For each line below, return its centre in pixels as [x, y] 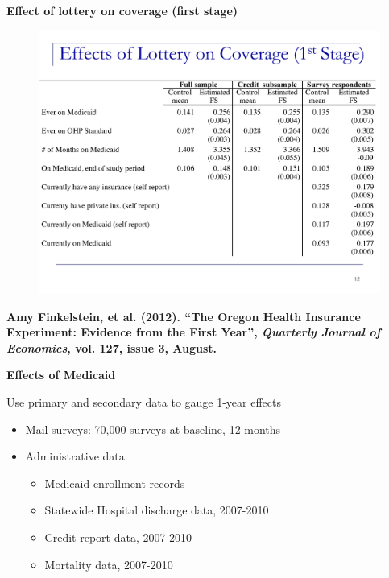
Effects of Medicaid [61, 375]
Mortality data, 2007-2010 [109, 564]
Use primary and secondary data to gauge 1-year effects [144, 402]
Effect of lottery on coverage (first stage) [122, 10]
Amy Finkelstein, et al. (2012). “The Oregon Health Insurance [184, 316]
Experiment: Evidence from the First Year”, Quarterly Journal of [194, 332]
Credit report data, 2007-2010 [118, 537]
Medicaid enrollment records [115, 483]
